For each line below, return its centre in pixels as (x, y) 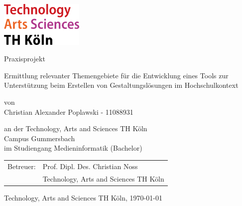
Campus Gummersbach (40, 138)
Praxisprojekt (25, 59)
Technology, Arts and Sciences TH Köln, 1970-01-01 (83, 197)
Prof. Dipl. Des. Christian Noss (90, 166)
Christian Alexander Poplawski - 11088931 (69, 111)
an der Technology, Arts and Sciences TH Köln (76, 128)
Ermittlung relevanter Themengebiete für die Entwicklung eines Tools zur (116, 75)
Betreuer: (22, 166)
